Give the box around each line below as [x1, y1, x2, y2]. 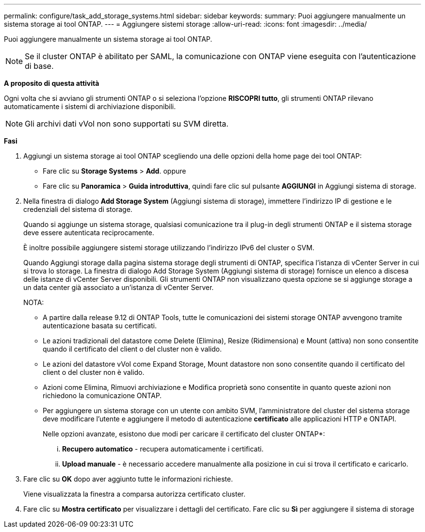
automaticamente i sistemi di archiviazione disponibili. [4, 102, 176, 111]
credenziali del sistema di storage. [23, 205, 132, 213]
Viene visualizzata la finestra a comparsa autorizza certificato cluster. [23, 490, 245, 498]
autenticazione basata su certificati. [43, 322, 157, 330]
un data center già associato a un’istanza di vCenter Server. [23, 283, 214, 291]
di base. [25, 61, 54, 71]
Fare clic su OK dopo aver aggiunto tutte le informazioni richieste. [23, 475, 233, 483]
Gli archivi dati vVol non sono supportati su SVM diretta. [25, 119, 229, 129]
